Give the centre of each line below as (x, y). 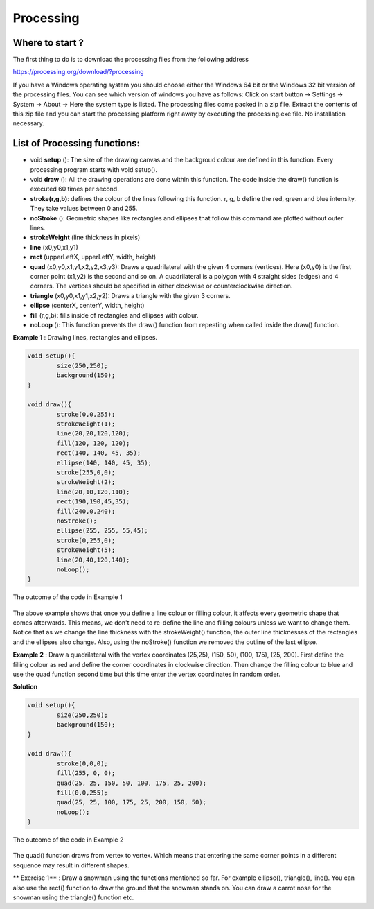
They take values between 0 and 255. (84, 209)
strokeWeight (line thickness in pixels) (85, 237)
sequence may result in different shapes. (71, 865)
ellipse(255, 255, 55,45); (102, 531)
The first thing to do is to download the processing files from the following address (131, 60)
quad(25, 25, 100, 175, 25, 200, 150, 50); (132, 802)
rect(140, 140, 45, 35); (99, 453)
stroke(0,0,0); (82, 763)
